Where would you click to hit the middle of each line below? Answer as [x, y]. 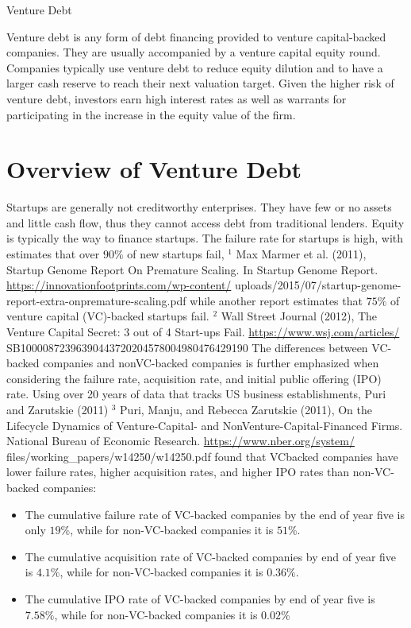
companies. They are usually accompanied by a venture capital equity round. [194, 52]
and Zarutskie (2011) [58, 409]
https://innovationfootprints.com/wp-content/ [119, 285]
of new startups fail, [176, 254]
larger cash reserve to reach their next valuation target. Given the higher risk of [200, 83]
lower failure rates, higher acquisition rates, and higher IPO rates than [178, 472]
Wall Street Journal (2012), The [299, 316]
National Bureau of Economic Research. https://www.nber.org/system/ [181, 441]
